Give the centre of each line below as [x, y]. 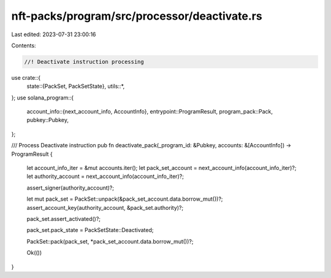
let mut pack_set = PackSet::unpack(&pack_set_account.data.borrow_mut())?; [125, 199]
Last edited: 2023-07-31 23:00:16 [54, 34]
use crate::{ [26, 77]
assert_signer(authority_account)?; [70, 188]
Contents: [24, 45]
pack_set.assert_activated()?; [64, 218]
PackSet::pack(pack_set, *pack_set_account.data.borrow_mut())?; [110, 241]
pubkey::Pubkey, [48, 120]
